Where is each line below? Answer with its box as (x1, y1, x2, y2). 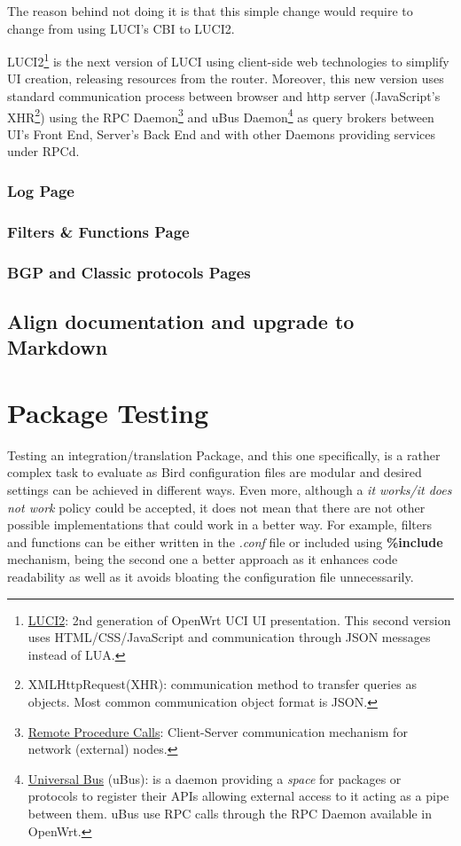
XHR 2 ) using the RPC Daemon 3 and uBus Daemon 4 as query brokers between (7, 105, 434, 126)
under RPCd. (7, 142, 80, 161)
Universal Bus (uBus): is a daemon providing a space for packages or (27, 769, 402, 787)
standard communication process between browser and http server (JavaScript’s (7, 87, 441, 106)
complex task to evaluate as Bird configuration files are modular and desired (7, 463, 422, 482)
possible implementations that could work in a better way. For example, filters (7, 515, 432, 534)
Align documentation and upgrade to (7, 307, 355, 334)
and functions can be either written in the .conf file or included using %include (7, 532, 443, 551)
